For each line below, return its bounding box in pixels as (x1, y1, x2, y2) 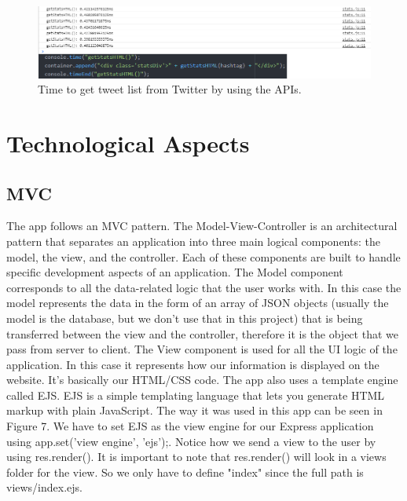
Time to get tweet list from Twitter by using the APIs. (38, 81, 302, 97)
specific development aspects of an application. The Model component (6, 264, 343, 280)
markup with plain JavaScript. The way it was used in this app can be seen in (6, 402, 383, 419)
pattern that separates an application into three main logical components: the (6, 232, 380, 249)
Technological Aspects (6, 126, 250, 159)
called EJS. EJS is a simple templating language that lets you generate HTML (6, 386, 385, 403)
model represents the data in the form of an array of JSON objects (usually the (6, 294, 389, 311)
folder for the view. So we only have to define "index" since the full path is (6, 463, 364, 480)
